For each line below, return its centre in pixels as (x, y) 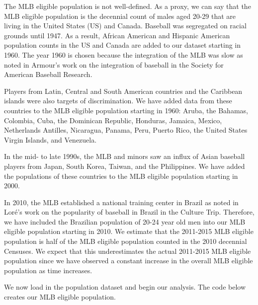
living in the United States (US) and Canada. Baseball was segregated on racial (125, 26)
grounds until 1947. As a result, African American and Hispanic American (117, 35)
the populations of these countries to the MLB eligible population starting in (121, 176)
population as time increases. (48, 270)
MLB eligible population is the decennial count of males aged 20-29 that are (120, 16)
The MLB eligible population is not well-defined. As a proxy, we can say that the (128, 6)
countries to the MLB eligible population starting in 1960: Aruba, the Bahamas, (126, 110)
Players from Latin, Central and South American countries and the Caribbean (123, 91)
